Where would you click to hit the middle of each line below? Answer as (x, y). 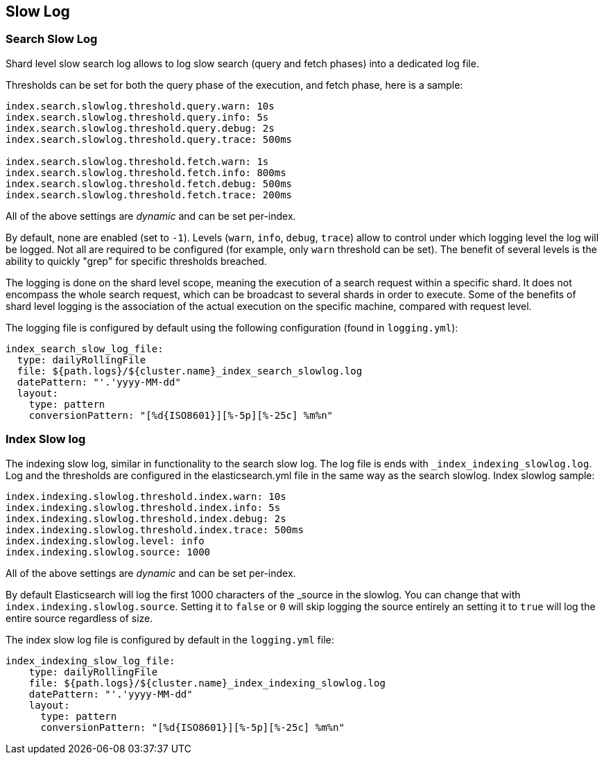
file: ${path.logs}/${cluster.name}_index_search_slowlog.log (190, 371)
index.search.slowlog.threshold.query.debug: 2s (140, 128)
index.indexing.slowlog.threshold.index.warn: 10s (146, 496)
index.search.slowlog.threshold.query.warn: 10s (140, 106)
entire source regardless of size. (79, 618)
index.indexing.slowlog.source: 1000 (108, 552)
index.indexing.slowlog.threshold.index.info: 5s (143, 507)
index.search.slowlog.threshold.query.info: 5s (137, 117)
